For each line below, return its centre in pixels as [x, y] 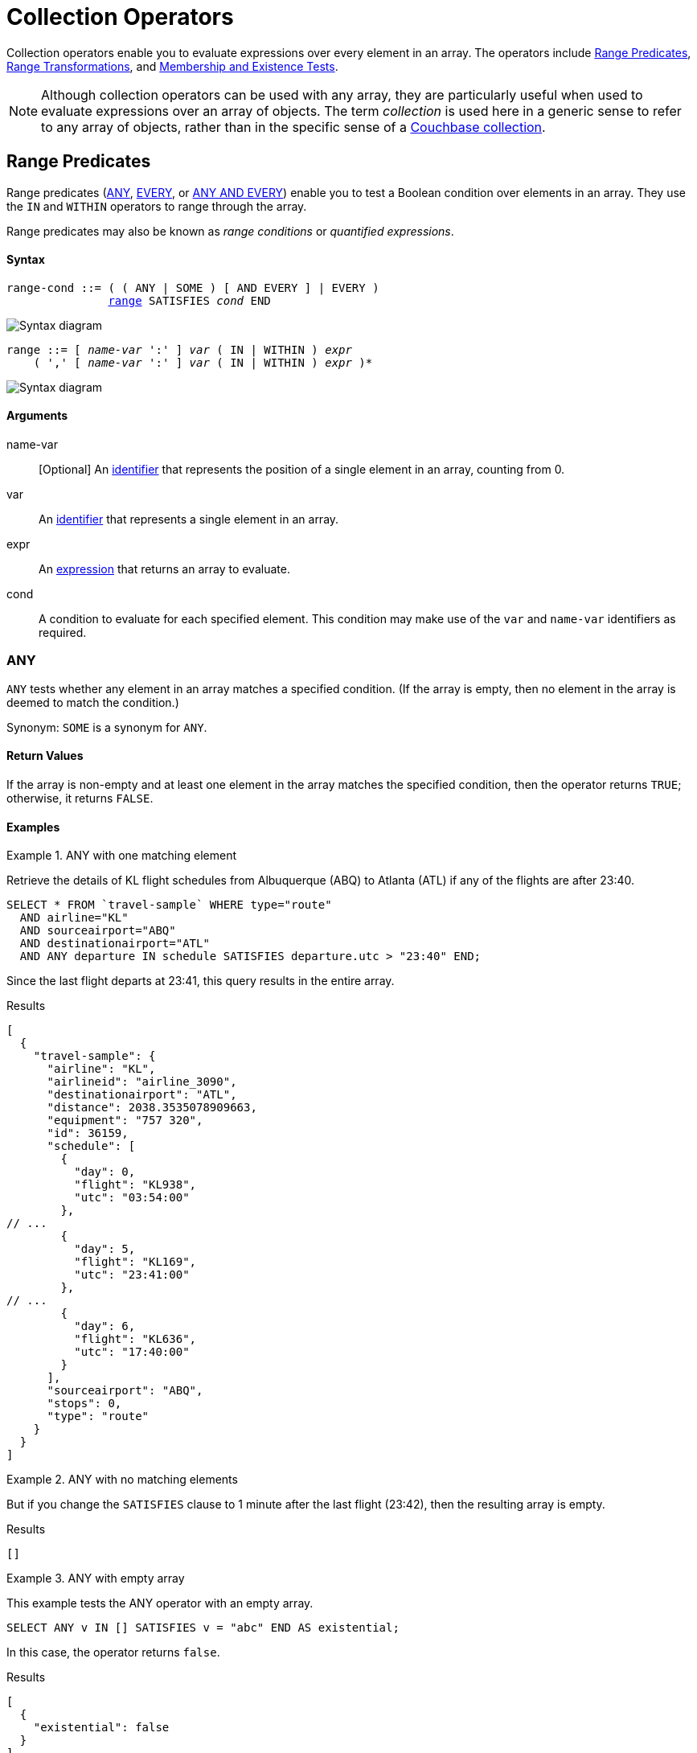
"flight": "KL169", [135, 1262]
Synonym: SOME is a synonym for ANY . [107, 727]
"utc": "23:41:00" [132, 1275]
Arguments [37, 416]
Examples [33, 827]
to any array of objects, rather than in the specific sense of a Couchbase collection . [293, 127]
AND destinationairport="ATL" [115, 944]
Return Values [45, 756]
